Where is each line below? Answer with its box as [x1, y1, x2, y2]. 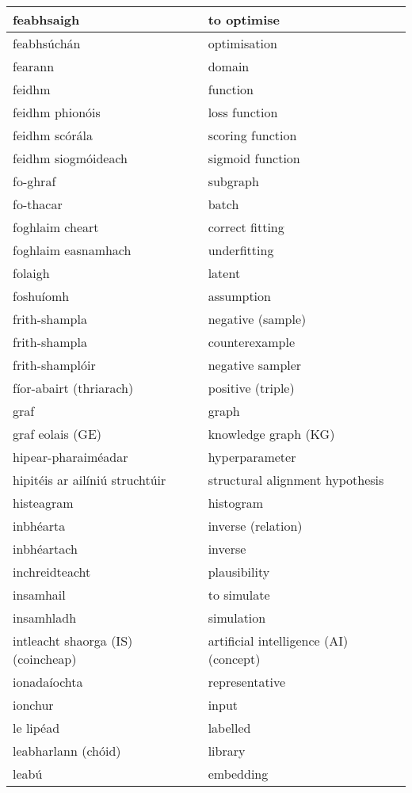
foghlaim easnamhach [13, 241, 132, 259]
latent [208, 264, 241, 282]
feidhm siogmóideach [13, 149, 128, 167]
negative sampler [208, 356, 302, 374]
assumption [208, 287, 271, 305]
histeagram [13, 494, 74, 512]
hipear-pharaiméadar [13, 448, 128, 466]
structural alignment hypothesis [208, 471, 384, 489]
